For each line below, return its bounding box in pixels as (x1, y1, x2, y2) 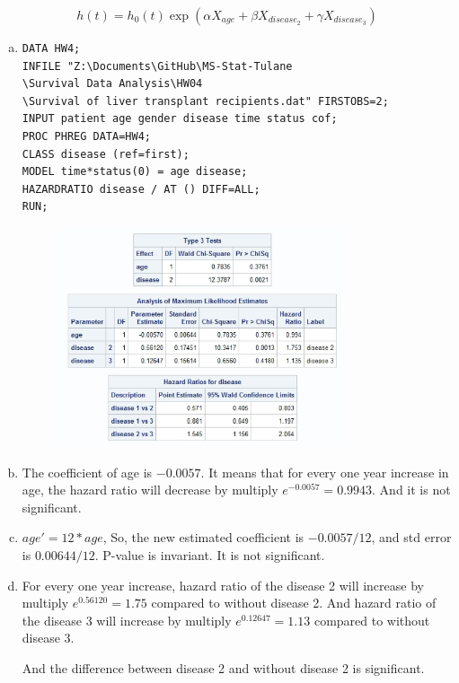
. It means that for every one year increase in (200, 462, 449, 481)
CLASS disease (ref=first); (22, 147, 190, 161)
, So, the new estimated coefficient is (102, 528, 305, 547)
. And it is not (372, 480, 451, 499)
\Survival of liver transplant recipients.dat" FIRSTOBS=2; (22, 94, 389, 108)
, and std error (371, 528, 452, 547)
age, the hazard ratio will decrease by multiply (22, 480, 278, 499)
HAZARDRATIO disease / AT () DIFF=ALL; (22, 182, 260, 196)
